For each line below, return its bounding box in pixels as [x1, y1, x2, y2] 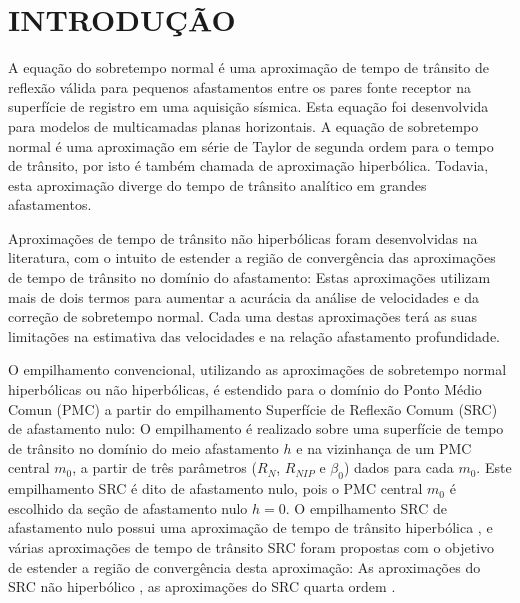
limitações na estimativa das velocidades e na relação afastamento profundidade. [8, 325, 500, 346]
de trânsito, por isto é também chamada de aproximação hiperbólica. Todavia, [8, 155, 489, 176]
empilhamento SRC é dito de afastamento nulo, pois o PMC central [8, 478, 423, 499]
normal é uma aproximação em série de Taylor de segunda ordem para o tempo [8, 135, 494, 156]
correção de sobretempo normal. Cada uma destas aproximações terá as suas [8, 306, 477, 327]
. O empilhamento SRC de [285, 497, 447, 518]
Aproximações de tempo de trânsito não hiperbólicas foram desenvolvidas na [8, 227, 478, 248]
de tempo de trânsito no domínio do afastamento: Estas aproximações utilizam [8, 267, 491, 288]
